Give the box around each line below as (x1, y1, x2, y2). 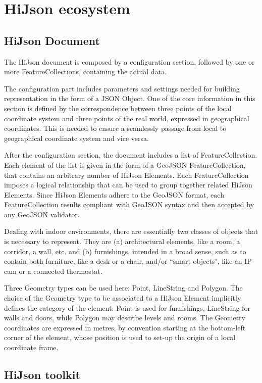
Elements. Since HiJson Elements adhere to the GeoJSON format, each (4, 189, 224, 200)
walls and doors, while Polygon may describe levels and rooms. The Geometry (4, 312, 245, 323)
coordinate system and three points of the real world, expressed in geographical (4, 113, 249, 123)
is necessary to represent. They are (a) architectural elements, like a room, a (4, 236, 240, 247)
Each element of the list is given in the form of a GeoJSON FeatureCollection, (4, 159, 246, 170)
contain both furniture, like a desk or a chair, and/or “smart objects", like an (4, 256, 242, 266)
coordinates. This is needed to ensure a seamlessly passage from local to (4, 123, 227, 133)
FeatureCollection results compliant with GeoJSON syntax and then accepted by (4, 199, 254, 210)
